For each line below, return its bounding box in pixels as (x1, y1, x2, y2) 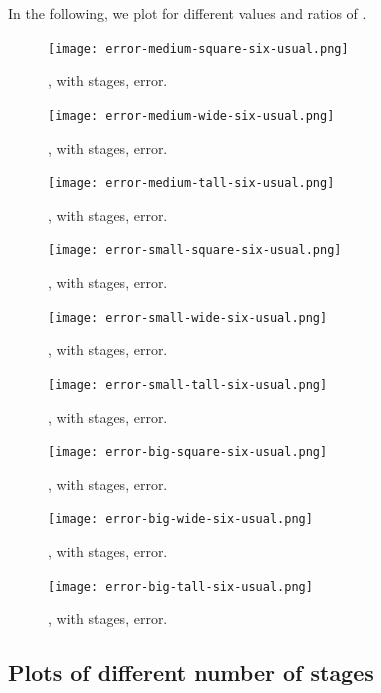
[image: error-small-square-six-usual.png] (48, 243, 342, 258)
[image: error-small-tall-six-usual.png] (48, 377, 328, 392)
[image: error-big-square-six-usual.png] (48, 445, 328, 460)
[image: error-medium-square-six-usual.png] (48, 41, 349, 56)
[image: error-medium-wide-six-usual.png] (48, 108, 335, 123)
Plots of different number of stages (8, 657, 374, 688)
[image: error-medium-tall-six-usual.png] (48, 176, 335, 191)
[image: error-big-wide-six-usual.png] (48, 512, 313, 527)
